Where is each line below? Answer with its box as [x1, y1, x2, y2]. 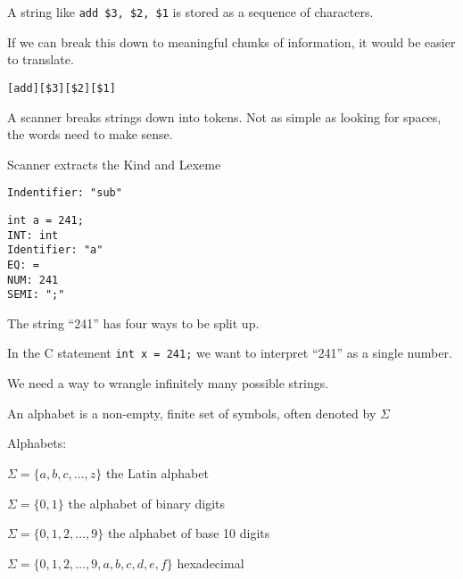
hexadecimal [177, 553, 244, 572]
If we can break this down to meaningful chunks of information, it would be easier [7, 32, 456, 51]
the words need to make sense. [7, 125, 173, 144]
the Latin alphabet [105, 463, 209, 482]
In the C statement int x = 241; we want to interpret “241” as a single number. [7, 343, 452, 362]
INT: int [7, 228, 59, 242]
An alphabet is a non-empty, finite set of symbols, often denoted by [7, 403, 376, 422]
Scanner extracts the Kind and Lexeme [7, 154, 221, 173]
